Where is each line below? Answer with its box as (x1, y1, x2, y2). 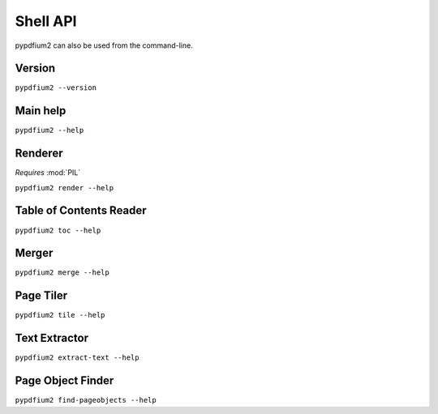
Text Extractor (15, 331, 89, 345)
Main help (15, 104, 67, 117)
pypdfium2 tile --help (15, 310, 105, 320)
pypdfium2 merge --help (15, 268, 109, 277)
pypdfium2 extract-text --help (15, 353, 140, 362)
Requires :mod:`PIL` (15, 168, 81, 177)
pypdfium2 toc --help (15, 225, 101, 235)
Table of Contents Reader (15, 203, 147, 218)
